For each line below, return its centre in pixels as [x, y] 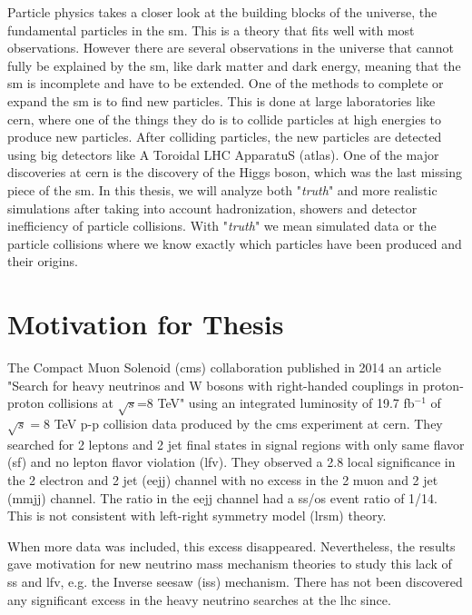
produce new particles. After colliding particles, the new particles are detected [225, 137]
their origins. [43, 261]
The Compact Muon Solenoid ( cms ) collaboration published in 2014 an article [224, 367]
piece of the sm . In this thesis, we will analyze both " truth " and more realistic [222, 189]
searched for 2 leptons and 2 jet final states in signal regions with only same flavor [236, 444]
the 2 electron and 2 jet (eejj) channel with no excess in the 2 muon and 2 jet [223, 479]
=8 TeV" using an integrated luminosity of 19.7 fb [275, 403]
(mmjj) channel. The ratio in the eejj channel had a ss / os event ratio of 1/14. [222, 497]
